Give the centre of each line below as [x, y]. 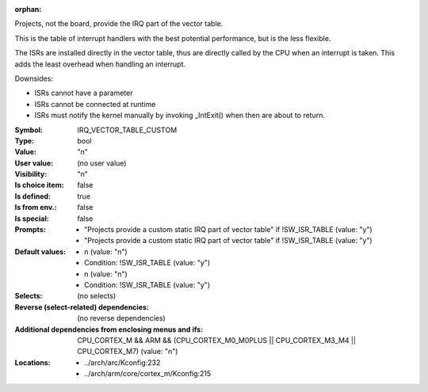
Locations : [32, 362]
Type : [25, 141]
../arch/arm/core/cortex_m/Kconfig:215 [148, 374]
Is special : [32, 219]
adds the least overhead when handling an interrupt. [100, 64]
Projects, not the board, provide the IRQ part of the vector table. [119, 24]
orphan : [28, 9]
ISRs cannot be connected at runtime [95, 104]
